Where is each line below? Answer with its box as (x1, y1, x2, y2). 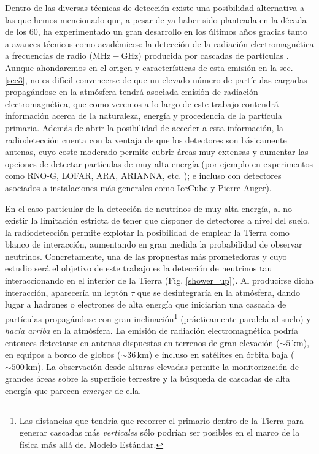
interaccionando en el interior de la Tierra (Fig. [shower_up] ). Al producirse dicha (5, 274, 314, 287)
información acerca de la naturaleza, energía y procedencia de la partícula (5, 109, 282, 122)
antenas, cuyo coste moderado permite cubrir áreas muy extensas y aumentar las (5, 145, 309, 158)
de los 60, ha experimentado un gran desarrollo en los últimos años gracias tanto (5, 25, 307, 38)
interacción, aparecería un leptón (5, 286, 128, 298)
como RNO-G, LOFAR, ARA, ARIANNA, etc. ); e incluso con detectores (5, 169, 282, 182)
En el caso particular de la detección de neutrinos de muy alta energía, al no (5, 202, 292, 214)
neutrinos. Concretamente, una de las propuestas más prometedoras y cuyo (5, 249, 287, 262)
